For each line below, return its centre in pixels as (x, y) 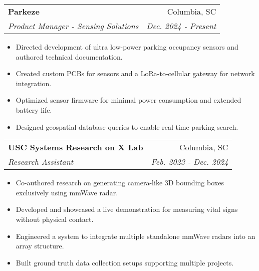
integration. (34, 83)
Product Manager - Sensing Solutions (73, 26)
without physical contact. (55, 219)
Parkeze (24, 11)
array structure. (40, 246)
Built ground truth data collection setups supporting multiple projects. (125, 262)
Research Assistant (41, 162)
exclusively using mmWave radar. (67, 192)
